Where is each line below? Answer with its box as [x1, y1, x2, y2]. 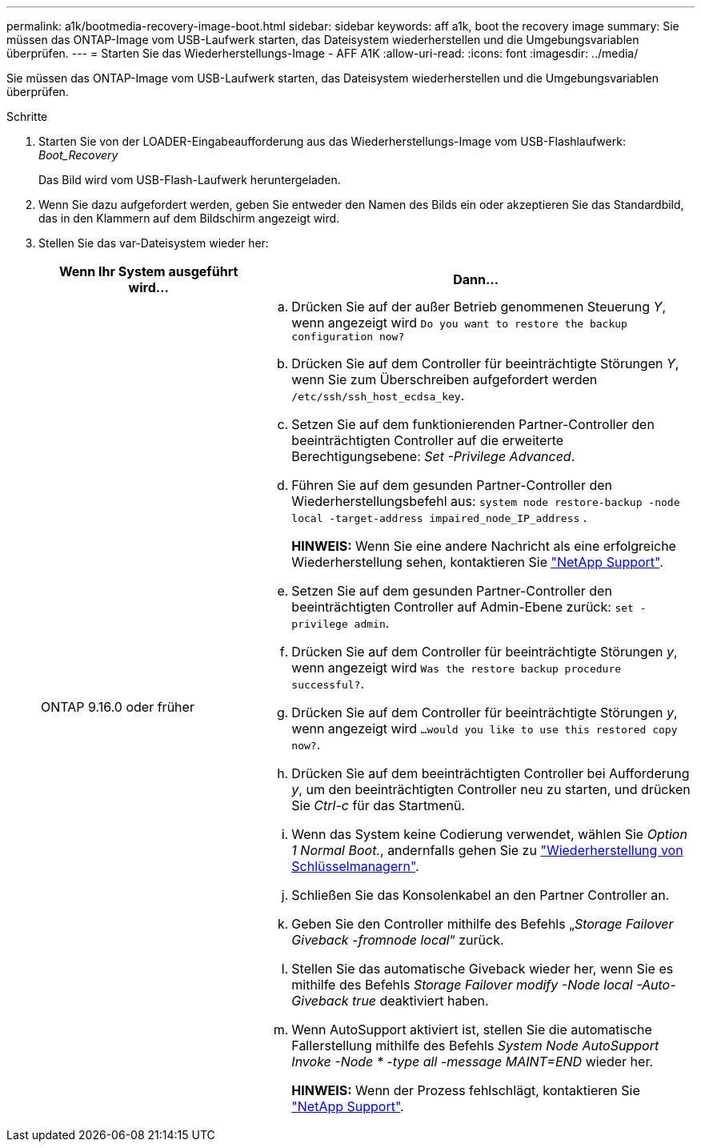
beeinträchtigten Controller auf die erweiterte [291, 432, 564, 448]
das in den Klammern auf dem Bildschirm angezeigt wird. [38, 211, 340, 225]
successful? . [291, 676, 365, 692]
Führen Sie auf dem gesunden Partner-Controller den [291, 477, 612, 493]
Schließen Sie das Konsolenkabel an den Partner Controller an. [291, 887, 670, 903]
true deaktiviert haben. [352, 993, 489, 1009]
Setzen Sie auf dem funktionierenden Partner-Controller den [291, 416, 655, 432]
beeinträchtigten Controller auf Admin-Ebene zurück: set [291, 599, 634, 615]
